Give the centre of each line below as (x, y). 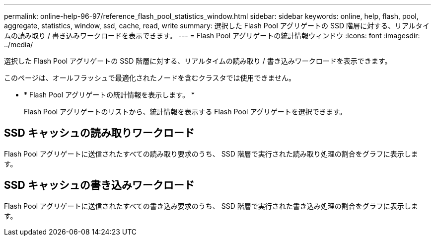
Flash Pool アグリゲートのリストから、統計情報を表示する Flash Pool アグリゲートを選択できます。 (185, 112)
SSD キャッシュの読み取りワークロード (99, 133)
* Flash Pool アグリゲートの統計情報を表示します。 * (109, 95)
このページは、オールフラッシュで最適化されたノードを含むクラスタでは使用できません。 (150, 78)
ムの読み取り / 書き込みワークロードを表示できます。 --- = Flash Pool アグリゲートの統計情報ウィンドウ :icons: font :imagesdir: (212, 36)
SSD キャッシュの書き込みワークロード (99, 185)
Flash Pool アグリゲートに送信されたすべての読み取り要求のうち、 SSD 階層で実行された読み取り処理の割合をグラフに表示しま (211, 154)
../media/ (19, 44)
